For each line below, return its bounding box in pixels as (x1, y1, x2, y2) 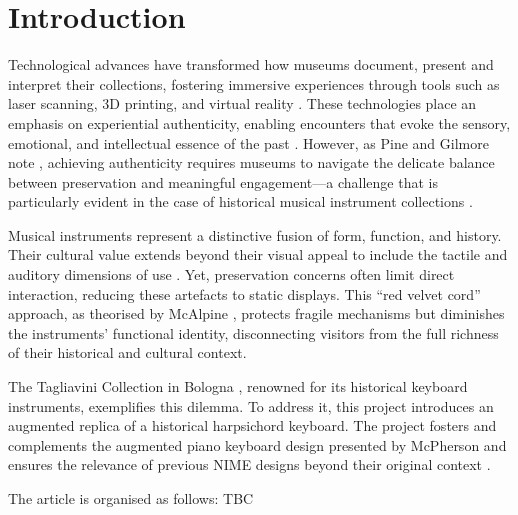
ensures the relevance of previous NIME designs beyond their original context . (8, 454, 491, 475)
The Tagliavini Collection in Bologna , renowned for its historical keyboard (8, 376, 468, 397)
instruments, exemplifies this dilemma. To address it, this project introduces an (8, 395, 494, 416)
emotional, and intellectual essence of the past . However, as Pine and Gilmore (8, 132, 489, 153)
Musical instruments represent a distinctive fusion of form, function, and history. (8, 224, 502, 245)
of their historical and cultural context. (8, 342, 247, 363)
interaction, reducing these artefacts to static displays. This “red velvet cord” (8, 283, 481, 304)
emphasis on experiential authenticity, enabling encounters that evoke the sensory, (8, 112, 511, 133)
